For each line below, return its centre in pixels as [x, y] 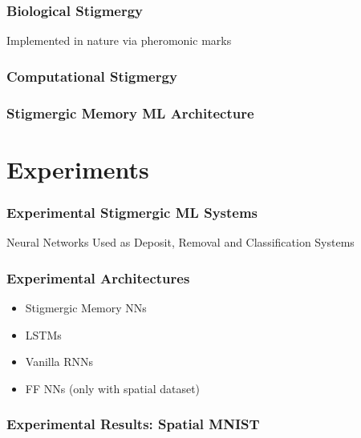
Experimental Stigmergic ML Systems [132, 212]
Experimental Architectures [98, 277]
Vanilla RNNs [59, 362]
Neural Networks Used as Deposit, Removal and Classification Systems [180, 242]
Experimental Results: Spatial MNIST [133, 424]
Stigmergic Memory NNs [86, 307]
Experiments [78, 169]
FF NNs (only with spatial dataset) [113, 388]
